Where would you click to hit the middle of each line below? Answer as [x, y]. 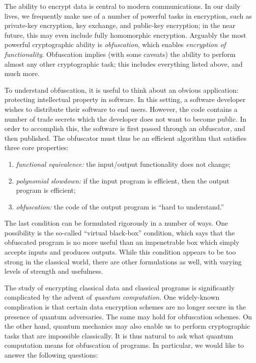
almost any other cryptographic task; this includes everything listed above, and [124, 64]
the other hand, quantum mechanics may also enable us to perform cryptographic [127, 326]
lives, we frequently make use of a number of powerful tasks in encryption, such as [128, 15]
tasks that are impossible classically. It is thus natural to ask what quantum [119, 335]
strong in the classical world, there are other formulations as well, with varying [123, 261]
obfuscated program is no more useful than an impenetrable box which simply [122, 242]
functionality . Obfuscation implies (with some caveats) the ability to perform [120, 54]
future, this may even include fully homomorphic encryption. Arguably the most [125, 35]
